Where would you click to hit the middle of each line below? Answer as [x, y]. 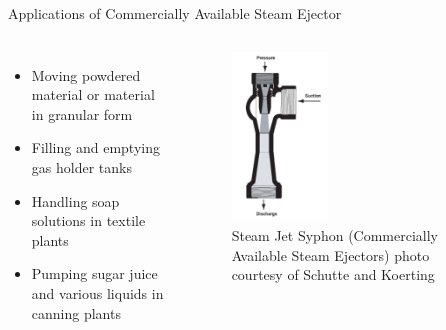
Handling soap [75, 200]
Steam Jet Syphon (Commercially [335, 235]
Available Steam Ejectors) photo [330, 254]
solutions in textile [88, 220]
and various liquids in [97, 292]
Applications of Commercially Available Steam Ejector [175, 13]
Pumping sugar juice [94, 273]
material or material [93, 94]
